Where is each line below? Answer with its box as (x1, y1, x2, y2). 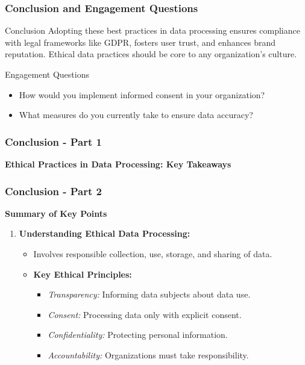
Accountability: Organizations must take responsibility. (48, 348, 249, 361)
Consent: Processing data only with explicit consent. (48, 308, 242, 320)
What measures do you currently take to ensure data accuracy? (19, 108, 253, 121)
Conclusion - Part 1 (5, 134, 102, 149)
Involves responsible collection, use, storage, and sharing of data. (33, 248, 272, 260)
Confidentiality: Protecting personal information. (48, 328, 228, 341)
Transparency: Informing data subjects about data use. (48, 288, 251, 301)
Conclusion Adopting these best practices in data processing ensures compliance (5, 24, 300, 37)
